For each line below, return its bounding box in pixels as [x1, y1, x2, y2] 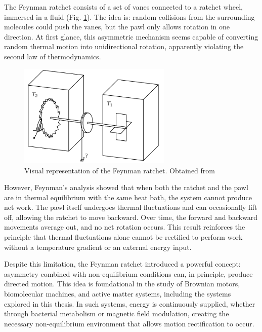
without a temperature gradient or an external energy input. [4, 241, 192, 252]
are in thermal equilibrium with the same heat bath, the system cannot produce [4, 192, 252, 202]
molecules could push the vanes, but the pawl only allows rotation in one [4, 21, 230, 32]
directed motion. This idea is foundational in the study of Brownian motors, [4, 278, 240, 289]
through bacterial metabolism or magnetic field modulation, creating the [4, 308, 229, 319]
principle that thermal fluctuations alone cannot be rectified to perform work [4, 232, 243, 242]
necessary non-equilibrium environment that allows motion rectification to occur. [4, 318, 254, 328]
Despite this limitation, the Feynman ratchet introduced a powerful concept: [4, 259, 241, 269]
